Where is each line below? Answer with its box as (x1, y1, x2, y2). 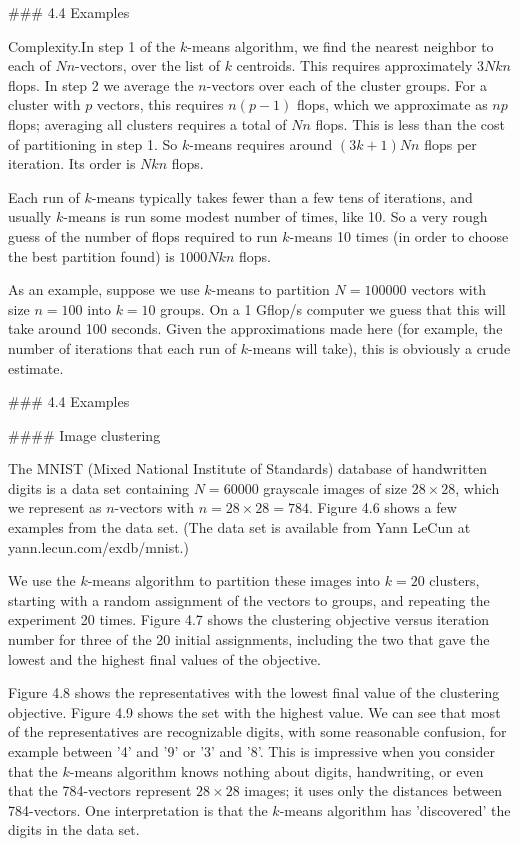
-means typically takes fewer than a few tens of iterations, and (91, 186, 473, 207)
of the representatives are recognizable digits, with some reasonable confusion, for (8, 721, 507, 742)
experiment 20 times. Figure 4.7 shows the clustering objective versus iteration (8, 609, 490, 630)
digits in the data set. (8, 819, 140, 840)
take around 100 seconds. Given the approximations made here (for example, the (8, 318, 503, 339)
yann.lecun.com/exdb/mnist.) (8, 536, 189, 557)
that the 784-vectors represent (8, 780, 192, 801)
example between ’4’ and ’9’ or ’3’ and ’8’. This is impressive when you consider (8, 741, 495, 761)
